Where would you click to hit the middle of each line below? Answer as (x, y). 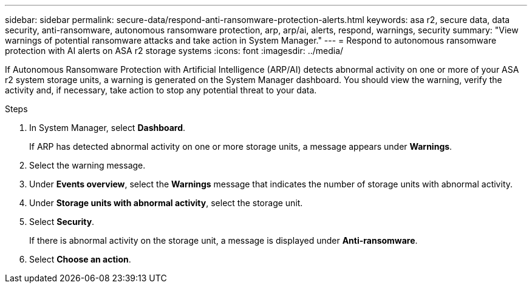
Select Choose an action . (80, 259)
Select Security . (62, 222)
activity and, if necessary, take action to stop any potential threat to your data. (161, 90)
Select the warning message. (87, 165)
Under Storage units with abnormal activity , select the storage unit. (166, 203)
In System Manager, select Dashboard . (107, 128)
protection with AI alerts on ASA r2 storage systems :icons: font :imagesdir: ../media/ (174, 51)
